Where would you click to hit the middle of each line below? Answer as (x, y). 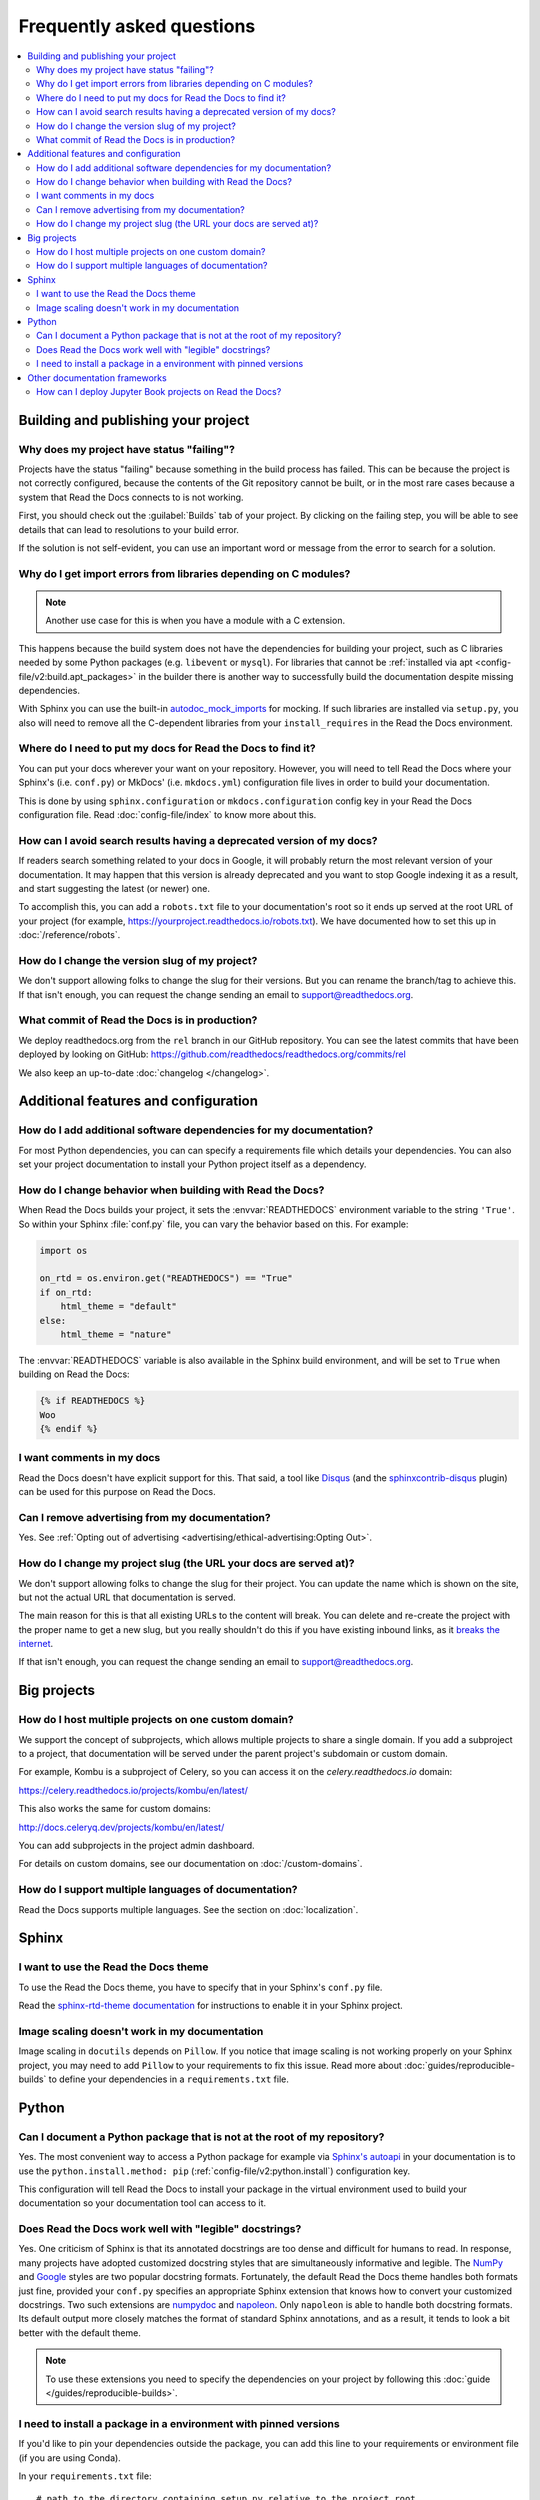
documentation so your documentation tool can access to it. (142, 2203)
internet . (36, 1644)
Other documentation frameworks (97, 377)
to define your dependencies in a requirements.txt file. (168, 2079)
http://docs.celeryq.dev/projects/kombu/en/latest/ (121, 1827)
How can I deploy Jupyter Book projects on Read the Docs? (159, 391)
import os (63, 1250)
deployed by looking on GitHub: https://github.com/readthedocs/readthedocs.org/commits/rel (212, 1054)
